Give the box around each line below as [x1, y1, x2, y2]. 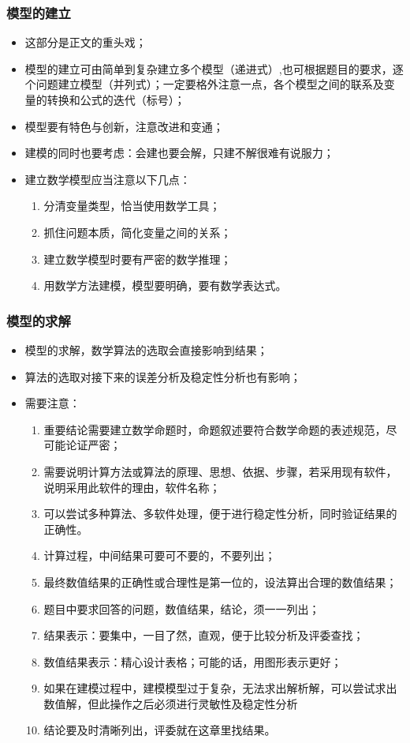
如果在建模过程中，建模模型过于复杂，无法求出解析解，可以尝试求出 [43, 680, 397, 696]
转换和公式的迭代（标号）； [47, 92, 185, 107]
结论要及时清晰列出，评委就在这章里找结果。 [43, 722, 276, 738]
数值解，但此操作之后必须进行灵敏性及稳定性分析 [43, 695, 298, 711]
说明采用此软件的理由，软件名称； [43, 478, 221, 495]
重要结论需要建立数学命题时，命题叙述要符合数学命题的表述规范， [43, 421, 386, 437]
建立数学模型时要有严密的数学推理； [43, 250, 232, 267]
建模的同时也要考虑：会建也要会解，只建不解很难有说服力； [24, 144, 334, 161]
